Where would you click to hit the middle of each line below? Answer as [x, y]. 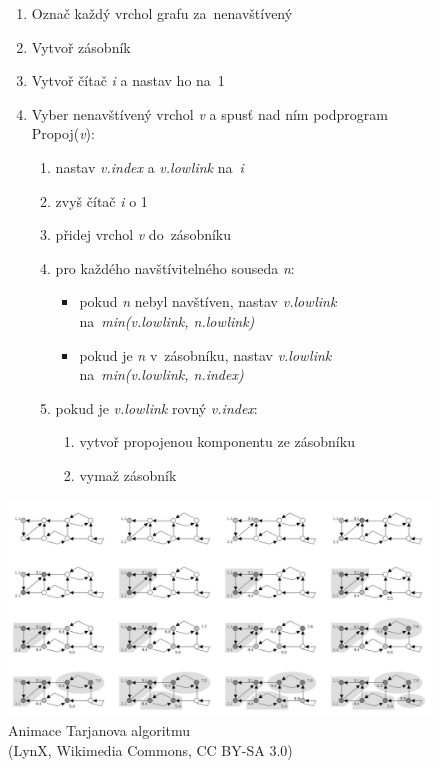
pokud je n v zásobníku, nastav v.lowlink [205, 354]
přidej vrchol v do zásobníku [143, 234]
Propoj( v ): [63, 133]
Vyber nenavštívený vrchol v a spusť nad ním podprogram [209, 113]
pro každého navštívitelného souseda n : [175, 267]
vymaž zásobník [128, 474]
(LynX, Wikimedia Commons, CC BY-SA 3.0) [150, 749]
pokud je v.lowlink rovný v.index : [156, 407]
